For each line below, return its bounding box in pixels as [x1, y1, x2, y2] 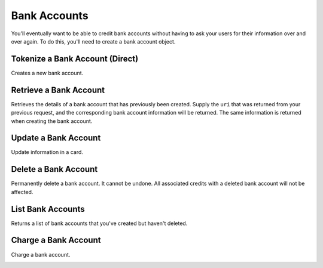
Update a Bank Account [11, 133, 101, 143]
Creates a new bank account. [11, 69, 84, 76]
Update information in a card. [11, 149, 84, 156]
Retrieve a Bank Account [11, 85, 105, 95]
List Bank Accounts [11, 204, 85, 214]
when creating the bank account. [11, 117, 93, 125]
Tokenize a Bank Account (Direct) [11, 54, 139, 64]
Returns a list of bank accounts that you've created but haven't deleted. [11, 220, 188, 227]
